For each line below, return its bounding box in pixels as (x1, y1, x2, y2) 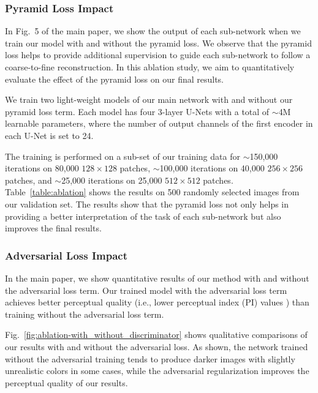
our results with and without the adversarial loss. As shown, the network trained (5, 340, 308, 353)
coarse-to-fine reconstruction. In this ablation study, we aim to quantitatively (5, 61, 295, 73)
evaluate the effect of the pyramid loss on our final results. (5, 72, 224, 85)
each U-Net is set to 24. (5, 129, 94, 141)
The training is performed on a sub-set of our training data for (5, 149, 240, 162)
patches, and (5, 173, 52, 186)
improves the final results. (5, 222, 102, 234)
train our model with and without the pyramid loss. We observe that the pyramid (5, 36, 312, 49)
